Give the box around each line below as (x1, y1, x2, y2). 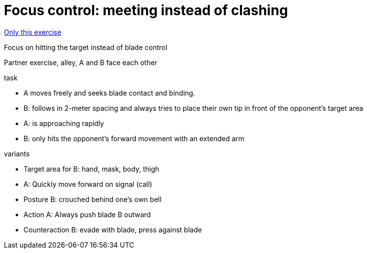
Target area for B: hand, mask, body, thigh (24, 164, 159, 173)
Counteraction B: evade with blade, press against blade (24, 225, 202, 234)
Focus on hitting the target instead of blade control (4, 43, 168, 51)
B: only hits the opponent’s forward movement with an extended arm (24, 134, 245, 143)
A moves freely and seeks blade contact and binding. (24, 88, 196, 97)
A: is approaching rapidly (24, 119, 104, 127)
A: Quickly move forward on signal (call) (24, 179, 152, 188)
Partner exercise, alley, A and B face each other (4, 58, 157, 67)
